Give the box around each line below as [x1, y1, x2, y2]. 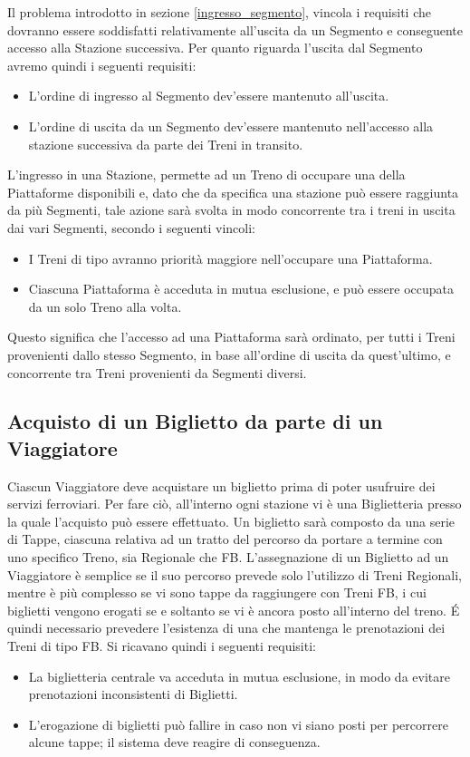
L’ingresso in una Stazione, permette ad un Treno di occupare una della [7, 165, 406, 184]
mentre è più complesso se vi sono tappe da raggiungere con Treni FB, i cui [7, 583, 427, 602]
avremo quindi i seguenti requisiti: [7, 55, 197, 74]
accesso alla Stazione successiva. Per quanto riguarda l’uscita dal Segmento [7, 38, 423, 57]
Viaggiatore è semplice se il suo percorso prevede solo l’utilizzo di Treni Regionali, [7, 565, 463, 584]
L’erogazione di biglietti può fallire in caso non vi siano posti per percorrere [28, 714, 448, 733]
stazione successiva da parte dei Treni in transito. [28, 134, 303, 153]
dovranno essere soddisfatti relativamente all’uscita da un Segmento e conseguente [7, 20, 463, 39]
